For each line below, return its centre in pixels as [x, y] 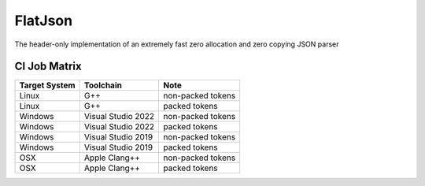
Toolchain [103, 85]
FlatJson [44, 20]
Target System [47, 85]
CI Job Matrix [48, 67]
